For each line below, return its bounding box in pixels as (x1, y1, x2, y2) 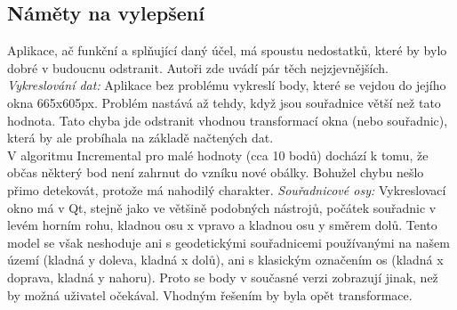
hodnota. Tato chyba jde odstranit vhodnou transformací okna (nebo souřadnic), (7, 110, 448, 129)
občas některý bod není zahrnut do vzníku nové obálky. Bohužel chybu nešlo (7, 163, 424, 182)
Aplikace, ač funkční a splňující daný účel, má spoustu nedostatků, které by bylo (7, 41, 447, 60)
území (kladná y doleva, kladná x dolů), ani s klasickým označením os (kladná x (7, 250, 444, 269)
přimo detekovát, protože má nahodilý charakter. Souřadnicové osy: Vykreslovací (7, 180, 446, 199)
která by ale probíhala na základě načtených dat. (7, 128, 274, 147)
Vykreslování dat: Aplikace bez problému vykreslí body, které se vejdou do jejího (7, 76, 446, 94)
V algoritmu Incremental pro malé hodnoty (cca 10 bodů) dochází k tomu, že (7, 145, 429, 164)
